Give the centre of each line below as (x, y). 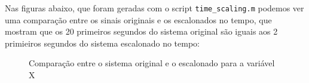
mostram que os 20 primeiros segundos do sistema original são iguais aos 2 (141, 31)
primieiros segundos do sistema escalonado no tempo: (103, 43)
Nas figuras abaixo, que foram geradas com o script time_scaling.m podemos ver (154, 8)
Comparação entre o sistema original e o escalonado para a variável (152, 63)
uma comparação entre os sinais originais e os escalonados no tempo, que (138, 19)
